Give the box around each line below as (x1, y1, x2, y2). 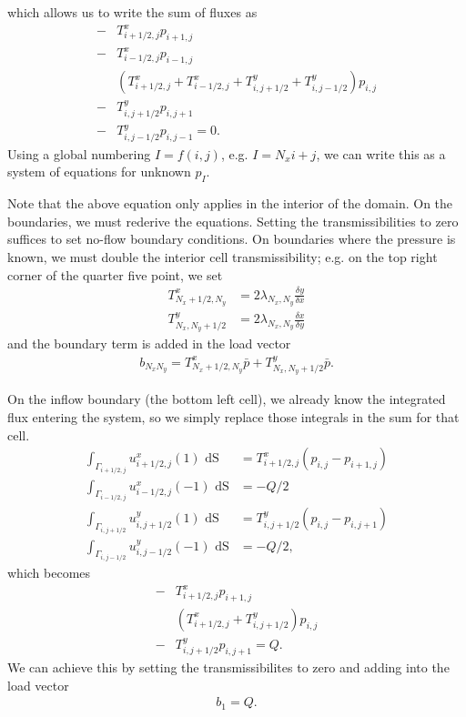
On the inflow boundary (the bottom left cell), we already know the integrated (7, 389, 446, 409)
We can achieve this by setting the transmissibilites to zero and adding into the (7, 658, 450, 677)
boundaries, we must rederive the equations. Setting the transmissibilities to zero (7, 211, 459, 230)
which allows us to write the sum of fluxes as (7, 3, 258, 21)
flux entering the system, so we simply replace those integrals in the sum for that (7, 407, 460, 426)
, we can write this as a (316, 144, 446, 163)
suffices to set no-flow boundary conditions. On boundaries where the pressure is (7, 229, 456, 248)
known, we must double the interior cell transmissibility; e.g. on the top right (7, 247, 438, 266)
